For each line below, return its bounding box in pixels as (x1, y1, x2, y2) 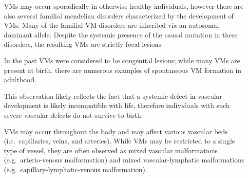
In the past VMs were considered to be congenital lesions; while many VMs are (4, 55, 240, 65)
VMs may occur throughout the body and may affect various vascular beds (4, 126, 228, 136)
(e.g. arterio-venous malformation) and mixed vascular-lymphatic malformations (4, 155, 245, 165)
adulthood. (4, 74, 37, 85)
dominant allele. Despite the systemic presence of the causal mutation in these (4, 29, 238, 39)
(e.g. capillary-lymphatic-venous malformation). (4, 164, 147, 174)
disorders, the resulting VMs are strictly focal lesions (4, 39, 162, 49)
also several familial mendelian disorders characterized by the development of (4, 10, 234, 20)
